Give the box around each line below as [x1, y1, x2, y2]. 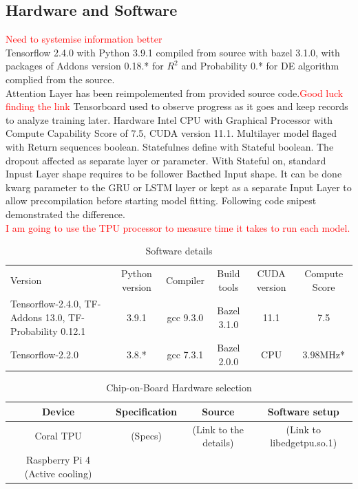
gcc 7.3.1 [167, 347, 204, 362]
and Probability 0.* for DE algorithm [181, 58, 339, 73]
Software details [145, 243, 213, 258]
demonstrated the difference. [6, 206, 125, 221]
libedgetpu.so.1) [270, 435, 337, 450]
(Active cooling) [24, 466, 92, 480]
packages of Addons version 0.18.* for [6, 58, 164, 73]
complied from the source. [6, 72, 115, 86]
